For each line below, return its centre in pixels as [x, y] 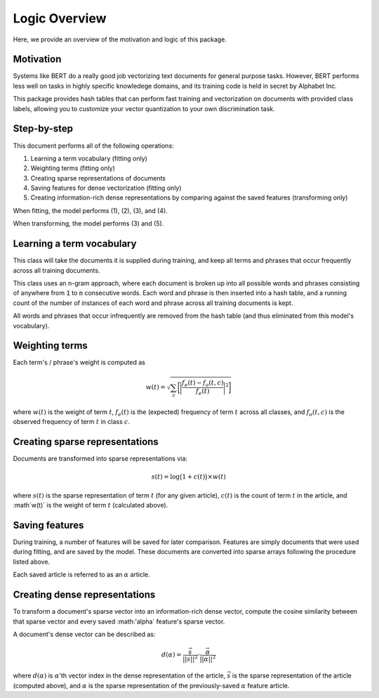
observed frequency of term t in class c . [71, 422]
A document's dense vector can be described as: [84, 634]
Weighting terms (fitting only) [73, 168]
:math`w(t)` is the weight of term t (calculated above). [91, 505]
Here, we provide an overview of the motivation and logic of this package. [120, 39]
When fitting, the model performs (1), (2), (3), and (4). [90, 210]
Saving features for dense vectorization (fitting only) [106, 188]
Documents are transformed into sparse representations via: [100, 459]
